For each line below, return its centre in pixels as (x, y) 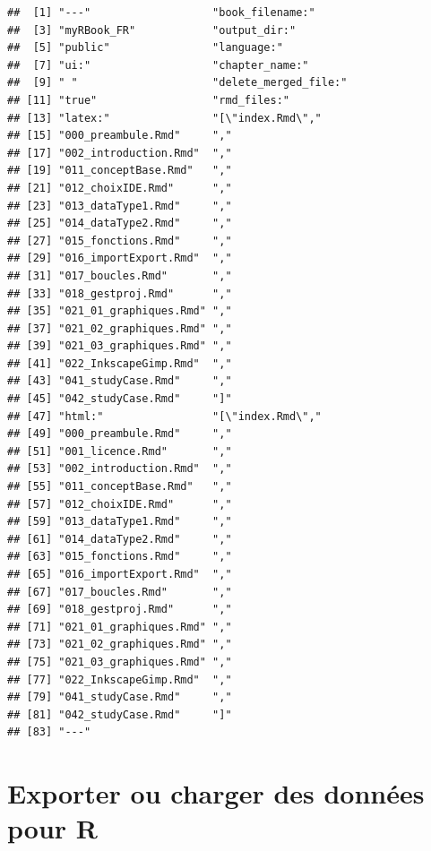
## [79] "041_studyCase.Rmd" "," (120, 697)
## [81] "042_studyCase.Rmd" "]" (120, 714)
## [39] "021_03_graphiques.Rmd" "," (120, 346)
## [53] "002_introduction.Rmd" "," (120, 469)
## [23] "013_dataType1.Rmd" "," (120, 206)
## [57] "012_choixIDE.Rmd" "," (120, 504)
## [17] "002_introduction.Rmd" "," (120, 153)
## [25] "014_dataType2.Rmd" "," (120, 223)
